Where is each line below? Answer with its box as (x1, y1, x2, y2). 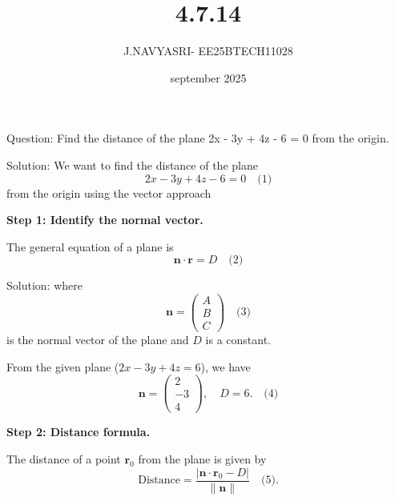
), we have (200, 358, 251, 375)
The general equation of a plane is (6, 238, 174, 255)
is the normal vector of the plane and (6, 331, 189, 348)
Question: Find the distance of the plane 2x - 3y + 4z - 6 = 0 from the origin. (6, 130, 389, 146)
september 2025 (170, 69, 247, 86)
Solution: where (6, 277, 83, 294)
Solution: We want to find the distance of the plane (6, 156, 258, 173)
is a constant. (205, 331, 272, 348)
